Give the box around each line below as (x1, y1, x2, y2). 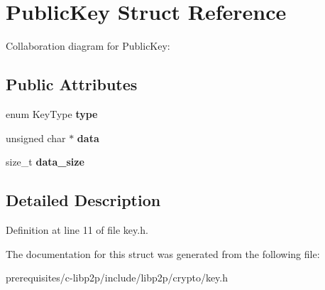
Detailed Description (6, 189, 161, 211)
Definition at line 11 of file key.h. (6, 222, 148, 237)
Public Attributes (6, 73, 138, 95)
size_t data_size (6, 154, 84, 169)
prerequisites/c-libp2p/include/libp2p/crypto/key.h (6, 270, 228, 285)
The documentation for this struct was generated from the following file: (6, 246, 320, 261)
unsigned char (6, 130, 66, 145)
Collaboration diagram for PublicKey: (6, 38, 170, 53)
